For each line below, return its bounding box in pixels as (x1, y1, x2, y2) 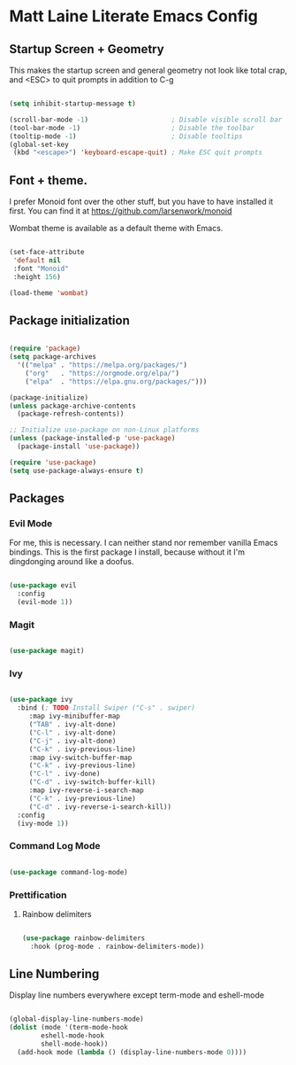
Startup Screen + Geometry (9, 42, 165, 57)
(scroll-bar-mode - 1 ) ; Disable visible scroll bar (9, 115, 283, 124)
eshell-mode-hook (41, 1031, 104, 1040)
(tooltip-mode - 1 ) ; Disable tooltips (9, 131, 243, 141)
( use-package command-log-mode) (9, 867, 128, 876)
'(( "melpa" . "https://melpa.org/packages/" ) (17, 361, 188, 369)
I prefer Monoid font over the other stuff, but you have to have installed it (9, 197, 274, 207)
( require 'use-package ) (9, 458, 97, 467)
